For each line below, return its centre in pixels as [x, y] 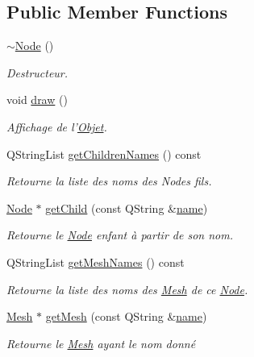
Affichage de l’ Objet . [57, 126]
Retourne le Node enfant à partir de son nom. [120, 235]
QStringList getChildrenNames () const [104, 154]
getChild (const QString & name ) [127, 208]
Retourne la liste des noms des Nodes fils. [109, 181]
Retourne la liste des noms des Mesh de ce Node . [127, 289]
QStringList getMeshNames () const [96, 262]
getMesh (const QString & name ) [126, 316]
